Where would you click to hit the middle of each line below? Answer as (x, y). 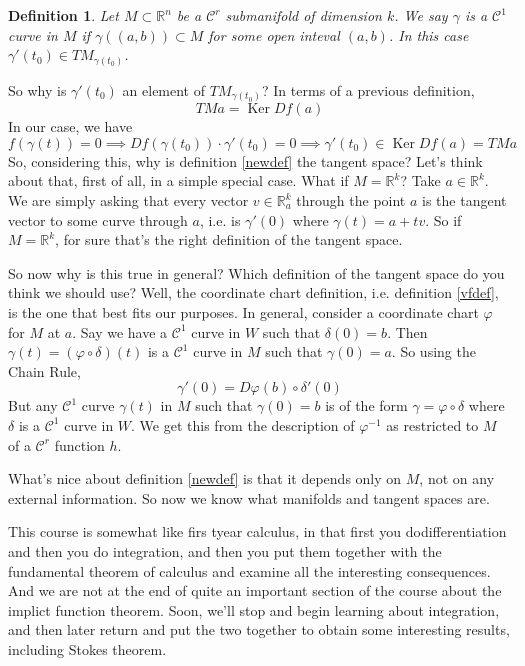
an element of (164, 89)
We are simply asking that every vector (128, 200)
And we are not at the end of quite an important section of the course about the (255, 590)
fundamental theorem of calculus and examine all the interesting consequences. (249, 570)
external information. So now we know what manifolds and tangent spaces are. (249, 497)
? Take (420, 180)
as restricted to (432, 424)
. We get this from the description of (243, 424)
